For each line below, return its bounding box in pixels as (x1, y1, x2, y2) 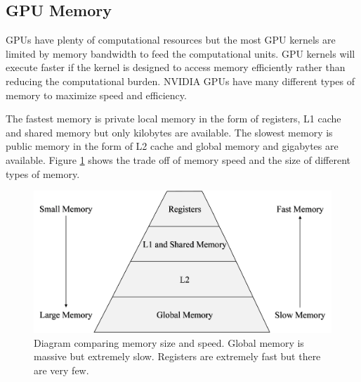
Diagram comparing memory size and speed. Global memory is (34, 335, 304, 350)
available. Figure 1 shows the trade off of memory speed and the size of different (6, 152, 351, 167)
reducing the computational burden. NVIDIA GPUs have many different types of (6, 73, 355, 88)
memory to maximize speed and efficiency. (6, 87, 187, 102)
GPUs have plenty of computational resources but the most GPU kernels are (6, 32, 336, 47)
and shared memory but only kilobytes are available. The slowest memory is (6, 125, 333, 139)
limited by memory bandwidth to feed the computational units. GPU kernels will (6, 46, 355, 61)
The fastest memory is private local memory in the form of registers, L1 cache (6, 111, 341, 126)
